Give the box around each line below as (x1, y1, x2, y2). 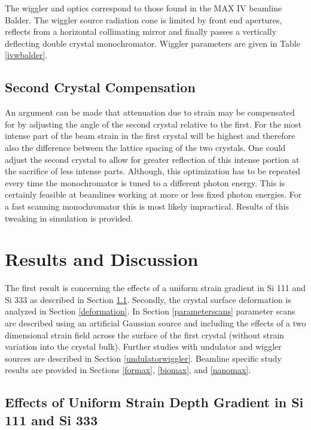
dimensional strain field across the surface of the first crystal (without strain (5, 328, 285, 341)
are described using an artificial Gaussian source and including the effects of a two (5, 317, 306, 329)
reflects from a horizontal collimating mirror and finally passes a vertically (5, 25, 277, 38)
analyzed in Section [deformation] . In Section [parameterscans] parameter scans (5, 305, 295, 317)
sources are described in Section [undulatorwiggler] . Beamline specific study (5, 352, 282, 364)
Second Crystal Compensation (5, 78, 196, 96)
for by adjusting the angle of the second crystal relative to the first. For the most (5, 117, 302, 130)
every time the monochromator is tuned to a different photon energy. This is (5, 176, 285, 189)
